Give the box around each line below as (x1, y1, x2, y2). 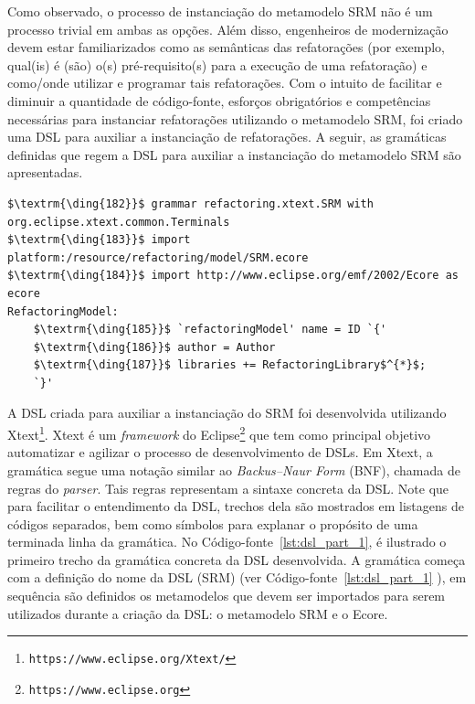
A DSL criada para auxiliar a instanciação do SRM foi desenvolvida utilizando (7, 403, 447, 422)
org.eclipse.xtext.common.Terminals (7, 215, 230, 229)
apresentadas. (7, 163, 83, 182)
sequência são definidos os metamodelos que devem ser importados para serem (7, 586, 446, 605)
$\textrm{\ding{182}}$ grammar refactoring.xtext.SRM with (7, 197, 374, 210)
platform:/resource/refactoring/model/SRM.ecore (7, 251, 309, 264)
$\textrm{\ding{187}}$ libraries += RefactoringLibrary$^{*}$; (33, 358, 427, 372)
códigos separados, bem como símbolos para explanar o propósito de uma (7, 514, 418, 533)
